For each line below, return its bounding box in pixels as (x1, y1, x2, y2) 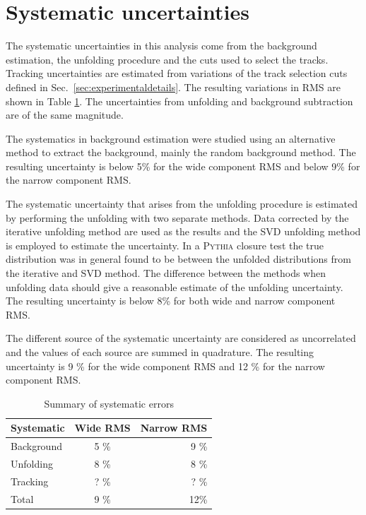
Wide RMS (74, 420, 131, 435)
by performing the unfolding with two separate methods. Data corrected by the (6, 210, 349, 225)
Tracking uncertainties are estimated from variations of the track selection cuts (6, 66, 348, 81)
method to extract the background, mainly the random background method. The (6, 145, 356, 160)
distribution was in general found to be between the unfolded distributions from (6, 251, 351, 266)
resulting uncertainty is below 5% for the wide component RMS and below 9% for (6, 158, 360, 173)
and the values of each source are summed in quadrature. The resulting (6, 345, 314, 359)
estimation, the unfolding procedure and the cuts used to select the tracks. (6, 52, 329, 66)
